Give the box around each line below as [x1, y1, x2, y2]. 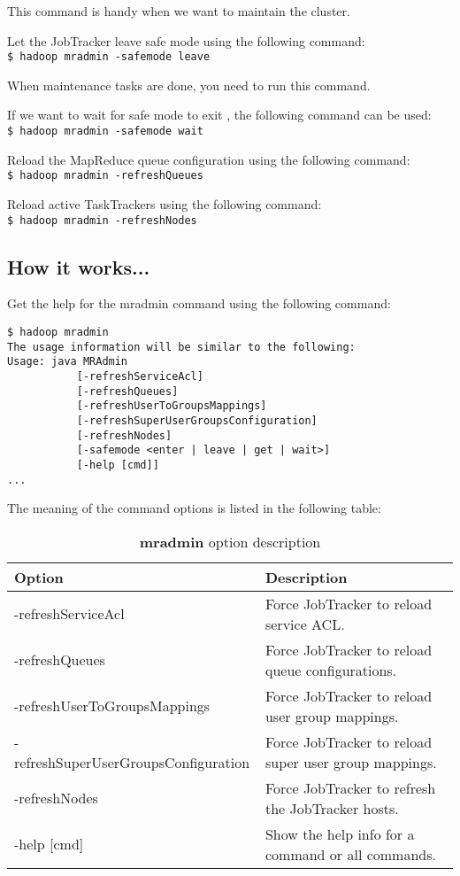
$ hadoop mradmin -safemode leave [7, 50, 211, 64]
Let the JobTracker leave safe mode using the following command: [7, 31, 365, 50]
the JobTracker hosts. [264, 797, 399, 818]
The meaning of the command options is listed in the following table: [7, 499, 381, 517]
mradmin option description [139, 531, 321, 552]
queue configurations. [264, 659, 397, 680]
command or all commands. [264, 843, 436, 864]
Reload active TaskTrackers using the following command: [7, 194, 322, 213]
